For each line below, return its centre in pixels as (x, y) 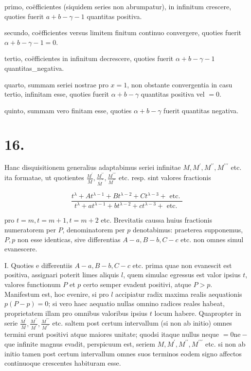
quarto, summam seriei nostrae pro (56, 84)
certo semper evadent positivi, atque (137, 284)
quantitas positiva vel (173, 94)
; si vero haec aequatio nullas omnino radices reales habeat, (136, 303)
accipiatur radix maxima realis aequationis (179, 294)
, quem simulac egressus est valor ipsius (182, 275)
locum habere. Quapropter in (198, 313)
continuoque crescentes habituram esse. (63, 363)
